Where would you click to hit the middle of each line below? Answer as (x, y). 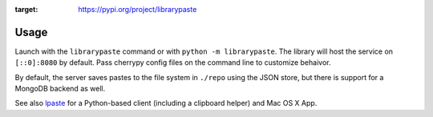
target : (26, 9)
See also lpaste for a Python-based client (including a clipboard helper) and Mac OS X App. (166, 103)
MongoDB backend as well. (60, 89)
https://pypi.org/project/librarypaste (138, 9)
